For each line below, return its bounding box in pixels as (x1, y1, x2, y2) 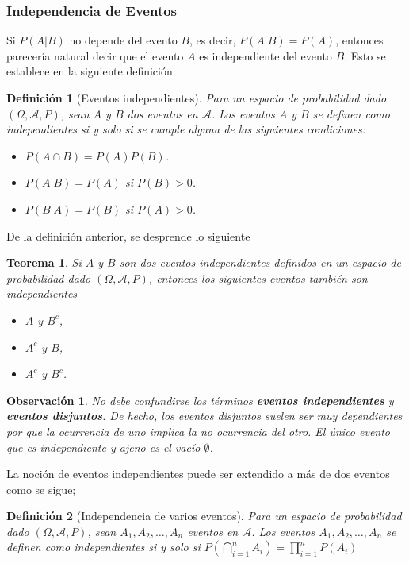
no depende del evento (69, 32, 178, 48)
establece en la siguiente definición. (6, 63, 176, 79)
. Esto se (344, 47, 386, 64)
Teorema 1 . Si (6, 254, 82, 271)
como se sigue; (6, 480, 76, 497)
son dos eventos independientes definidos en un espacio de (119, 254, 401, 271)
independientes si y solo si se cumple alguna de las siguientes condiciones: (6, 121, 366, 137)
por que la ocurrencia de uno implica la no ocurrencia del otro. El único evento (6, 422, 391, 439)
